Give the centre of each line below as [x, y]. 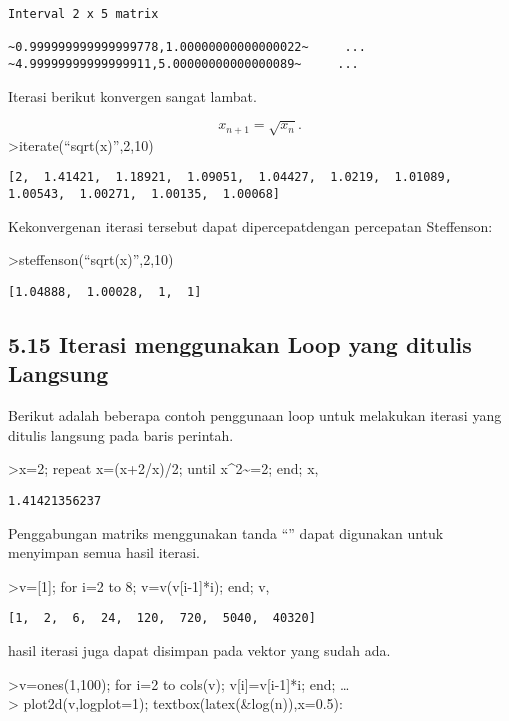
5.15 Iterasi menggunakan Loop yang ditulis [240, 343]
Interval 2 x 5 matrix [83, 14]
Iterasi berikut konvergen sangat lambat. [132, 95]
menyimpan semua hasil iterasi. [104, 552]
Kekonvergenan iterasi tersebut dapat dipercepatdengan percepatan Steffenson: [250, 225]
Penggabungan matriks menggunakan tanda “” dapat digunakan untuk [226, 532]
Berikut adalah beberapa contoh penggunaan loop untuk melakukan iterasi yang [255, 415]
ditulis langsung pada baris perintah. [121, 434]
